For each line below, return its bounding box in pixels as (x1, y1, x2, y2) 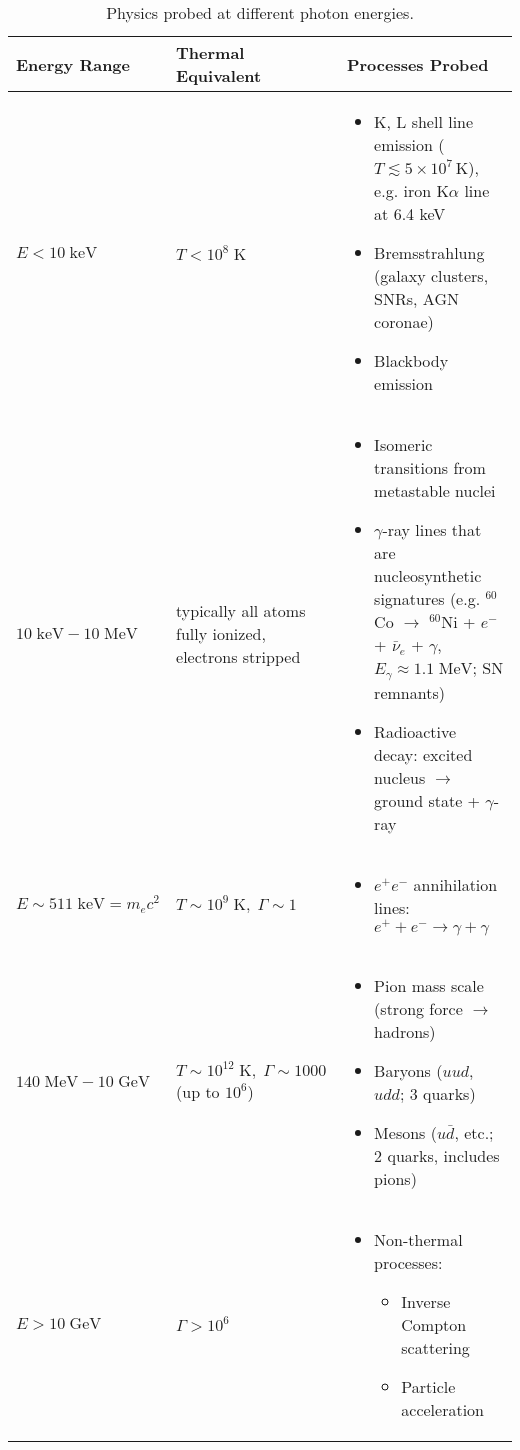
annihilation (413, 872, 498, 896)
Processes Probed (346, 52, 489, 76)
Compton (401, 1312, 467, 1336)
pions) (374, 1166, 417, 1190)
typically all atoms (176, 599, 306, 623)
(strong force (374, 996, 463, 1020)
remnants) (374, 680, 445, 704)
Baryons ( (374, 1058, 443, 1082)
